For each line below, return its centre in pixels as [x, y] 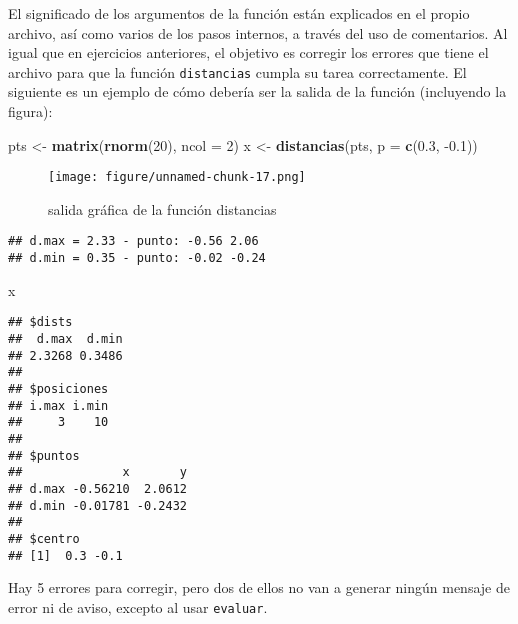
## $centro [44, 538]
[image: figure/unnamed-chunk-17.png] [177, 177]
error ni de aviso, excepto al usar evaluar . [138, 606]
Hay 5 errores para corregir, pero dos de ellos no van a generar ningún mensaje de [259, 587]
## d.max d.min [65, 339]
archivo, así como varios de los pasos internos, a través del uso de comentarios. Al [258, 32]
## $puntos [44, 455]
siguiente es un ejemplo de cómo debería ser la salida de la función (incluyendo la [257, 91]
